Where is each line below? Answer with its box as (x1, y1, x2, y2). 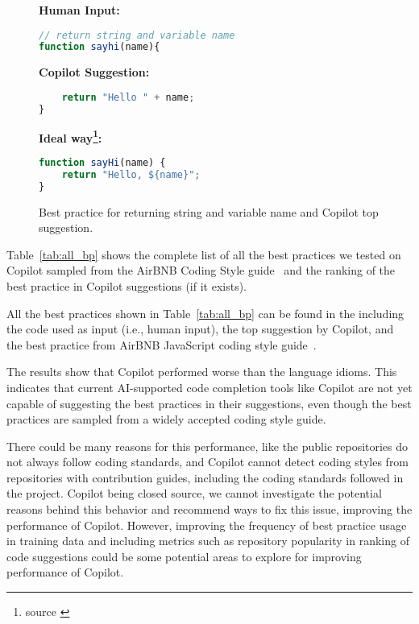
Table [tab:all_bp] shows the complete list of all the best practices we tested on (6, 246, 401, 262)
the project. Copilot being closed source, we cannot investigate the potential (6, 485, 382, 502)
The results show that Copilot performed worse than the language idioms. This (6, 363, 397, 380)
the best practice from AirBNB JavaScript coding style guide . (6, 336, 317, 353)
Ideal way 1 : (39, 126, 102, 146)
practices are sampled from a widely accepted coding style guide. (6, 411, 326, 428)
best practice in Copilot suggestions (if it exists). (6, 277, 247, 294)
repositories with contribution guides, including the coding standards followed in (6, 469, 404, 486)
